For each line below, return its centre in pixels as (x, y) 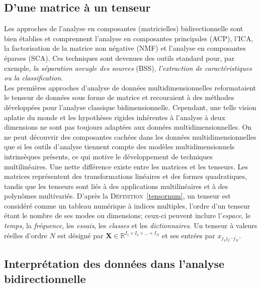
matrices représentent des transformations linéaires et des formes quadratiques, (126, 176)
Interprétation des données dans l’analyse (114, 264)
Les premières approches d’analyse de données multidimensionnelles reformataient (130, 87)
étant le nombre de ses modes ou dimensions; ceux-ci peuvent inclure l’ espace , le (127, 215)
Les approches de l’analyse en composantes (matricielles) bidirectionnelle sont (124, 28)
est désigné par (80, 235)
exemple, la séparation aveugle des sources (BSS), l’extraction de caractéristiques (128, 68)
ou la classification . (33, 78)
